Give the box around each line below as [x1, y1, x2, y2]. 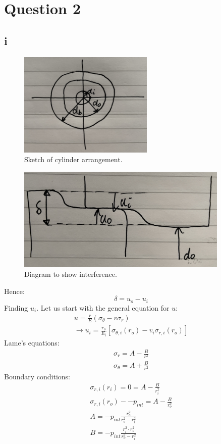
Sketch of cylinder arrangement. [24, 154, 123, 165]
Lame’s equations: [4, 337, 60, 348]
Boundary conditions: [4, 371, 71, 381]
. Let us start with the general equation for [36, 302, 170, 313]
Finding [4, 302, 28, 313]
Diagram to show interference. [24, 269, 117, 279]
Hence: [4, 285, 25, 296]
